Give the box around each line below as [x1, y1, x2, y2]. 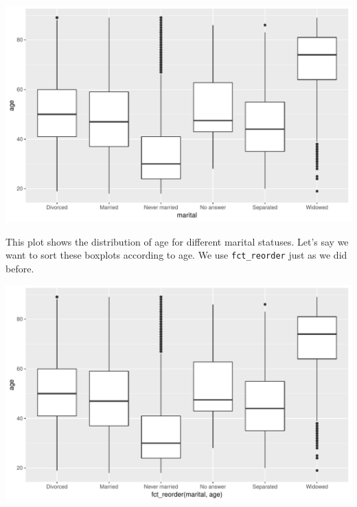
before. [5, 261, 34, 275]
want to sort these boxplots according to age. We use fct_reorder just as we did [5, 248, 347, 262]
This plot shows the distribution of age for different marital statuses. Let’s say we [5, 234, 349, 248]
